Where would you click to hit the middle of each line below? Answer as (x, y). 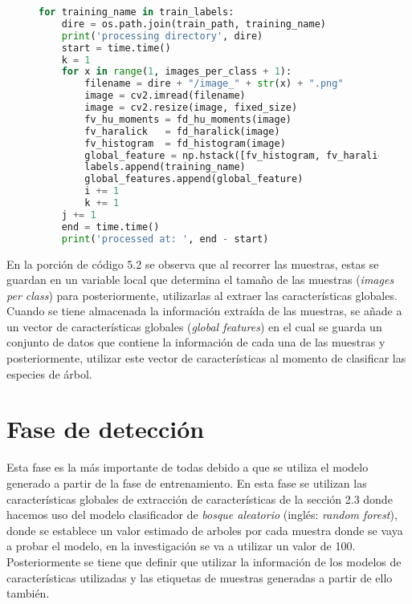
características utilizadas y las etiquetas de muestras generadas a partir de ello (200, 577)
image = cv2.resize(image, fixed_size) (191, 107)
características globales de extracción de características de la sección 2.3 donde (200, 499)
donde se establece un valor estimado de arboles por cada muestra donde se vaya (205, 530)
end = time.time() (110, 227)
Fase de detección (106, 429)
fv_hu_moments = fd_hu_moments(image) (188, 119)
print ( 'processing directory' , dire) (162, 36)
